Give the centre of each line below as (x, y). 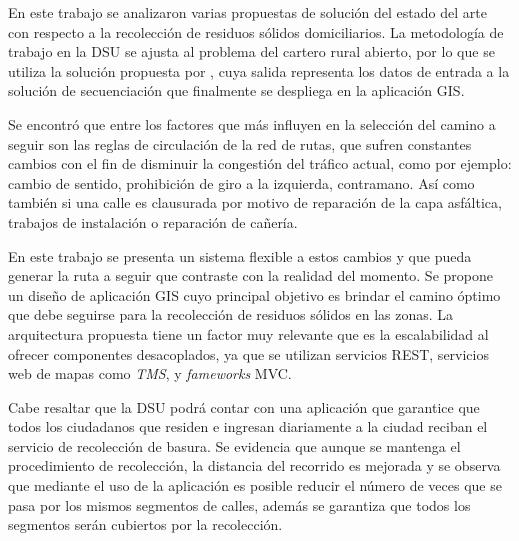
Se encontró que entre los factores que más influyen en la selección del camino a (252, 123)
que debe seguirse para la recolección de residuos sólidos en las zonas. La (231, 314)
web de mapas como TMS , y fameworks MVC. (150, 373)
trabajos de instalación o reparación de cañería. (153, 221)
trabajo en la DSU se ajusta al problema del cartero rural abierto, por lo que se (251, 51)
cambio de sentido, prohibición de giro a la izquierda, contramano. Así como (241, 182)
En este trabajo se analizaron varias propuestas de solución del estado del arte (247, 12)
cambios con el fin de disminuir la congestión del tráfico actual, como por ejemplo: (260, 163)
